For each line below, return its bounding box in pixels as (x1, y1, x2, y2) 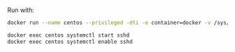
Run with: (7, 6, 35, 14)
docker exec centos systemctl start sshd (7, 31, 130, 39)
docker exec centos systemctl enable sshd (7, 38, 133, 45)
